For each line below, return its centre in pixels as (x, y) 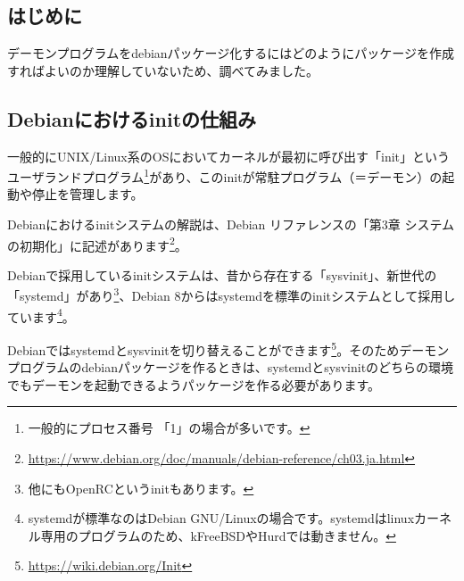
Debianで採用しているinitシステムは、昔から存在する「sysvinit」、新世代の (222, 274)
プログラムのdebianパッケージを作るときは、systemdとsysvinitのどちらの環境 (231, 367)
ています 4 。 (41, 315)
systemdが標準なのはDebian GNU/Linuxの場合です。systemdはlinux (221, 518)
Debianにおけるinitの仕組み (132, 118)
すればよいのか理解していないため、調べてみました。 (163, 70)
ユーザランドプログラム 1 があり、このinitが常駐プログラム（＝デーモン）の (225, 175)
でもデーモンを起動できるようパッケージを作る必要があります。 (194, 384)
